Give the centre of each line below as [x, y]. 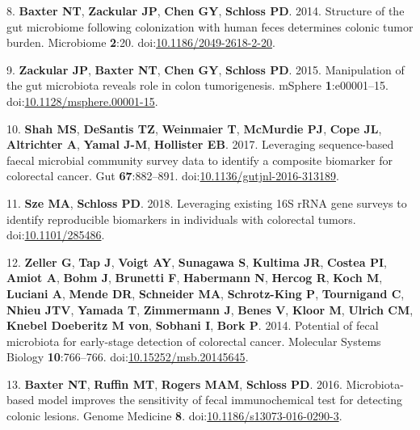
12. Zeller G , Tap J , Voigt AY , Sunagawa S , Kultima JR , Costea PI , [197, 261]
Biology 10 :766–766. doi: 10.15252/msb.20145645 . [128, 357]
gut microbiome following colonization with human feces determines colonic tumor [210, 26]
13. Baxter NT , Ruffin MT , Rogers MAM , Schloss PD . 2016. [174, 384]
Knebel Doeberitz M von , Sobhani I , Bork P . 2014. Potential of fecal [193, 325]
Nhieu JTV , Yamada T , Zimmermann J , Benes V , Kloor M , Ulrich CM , [210, 309]
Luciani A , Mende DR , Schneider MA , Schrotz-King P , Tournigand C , [206, 293]
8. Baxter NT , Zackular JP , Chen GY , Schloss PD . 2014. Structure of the [206, 11]
